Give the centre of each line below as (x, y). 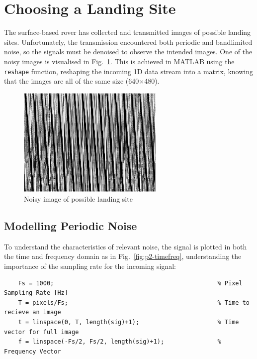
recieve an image (33, 312)
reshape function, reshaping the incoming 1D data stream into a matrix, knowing (128, 71)
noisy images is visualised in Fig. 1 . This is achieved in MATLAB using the (119, 61)
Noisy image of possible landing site (78, 199)
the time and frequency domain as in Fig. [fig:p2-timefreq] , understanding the (123, 256)
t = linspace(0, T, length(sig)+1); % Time (128, 322)
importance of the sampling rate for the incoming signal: (90, 266)
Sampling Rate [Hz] (36, 293)
